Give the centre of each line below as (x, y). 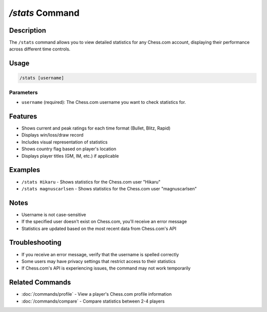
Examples (25, 170)
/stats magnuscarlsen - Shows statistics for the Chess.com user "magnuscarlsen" (109, 188)
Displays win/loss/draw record (52, 135)
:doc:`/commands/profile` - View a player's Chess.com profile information (97, 294)
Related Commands (40, 283)
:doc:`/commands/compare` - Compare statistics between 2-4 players (93, 301)
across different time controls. (40, 49)
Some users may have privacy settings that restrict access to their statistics (98, 261)
